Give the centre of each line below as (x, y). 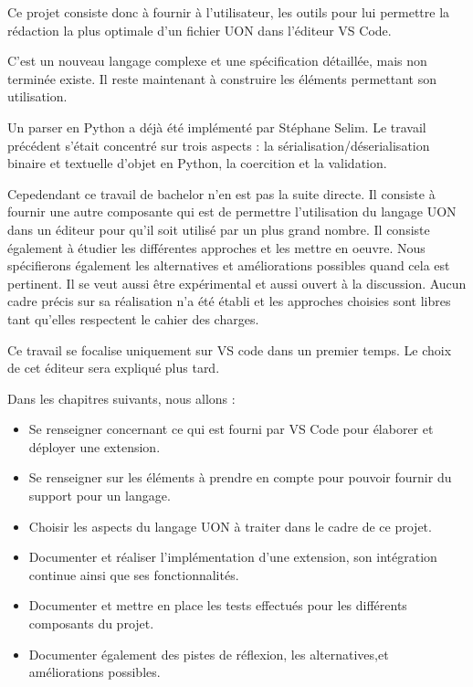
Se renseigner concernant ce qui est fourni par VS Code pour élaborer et (231, 429)
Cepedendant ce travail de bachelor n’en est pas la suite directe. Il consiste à (221, 193)
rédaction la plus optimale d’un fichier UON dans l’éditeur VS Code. (200, 30)
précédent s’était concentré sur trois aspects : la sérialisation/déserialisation (219, 145)
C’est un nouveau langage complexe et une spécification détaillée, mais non (217, 61)
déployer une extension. (95, 446)
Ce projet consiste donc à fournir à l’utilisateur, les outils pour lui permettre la (229, 12)
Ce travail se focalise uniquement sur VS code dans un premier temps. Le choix (230, 349)
